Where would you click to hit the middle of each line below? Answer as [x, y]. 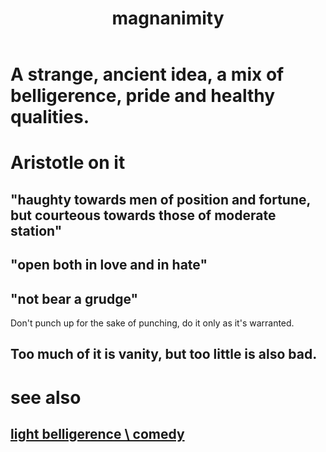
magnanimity [168, 18]
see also [46, 397]
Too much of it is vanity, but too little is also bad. [164, 354]
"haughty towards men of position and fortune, [160, 199]
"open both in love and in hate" [109, 265]
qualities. [50, 117]
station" [36, 230]
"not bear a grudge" [74, 298]
